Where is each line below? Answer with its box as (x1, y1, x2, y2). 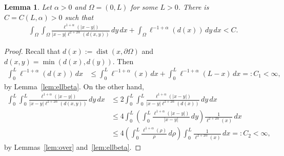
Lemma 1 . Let (4, 2, 52, 12)
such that (65, 11, 94, 22)
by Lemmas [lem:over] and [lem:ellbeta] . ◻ (4, 142, 141, 152)
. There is (178, 2, 209, 12)
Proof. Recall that (4, 46, 60, 56)
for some (130, 2, 158, 12)
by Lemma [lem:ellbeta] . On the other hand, (4, 81, 144, 91)
